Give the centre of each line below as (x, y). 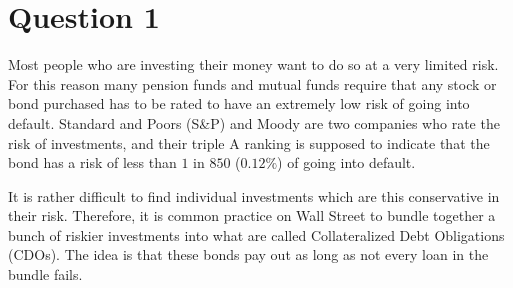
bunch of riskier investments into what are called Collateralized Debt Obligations (256, 234)
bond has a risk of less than (92, 162)
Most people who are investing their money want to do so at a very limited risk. (253, 64)
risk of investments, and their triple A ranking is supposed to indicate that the (249, 142)
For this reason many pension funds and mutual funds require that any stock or (252, 83)
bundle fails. (45, 274)
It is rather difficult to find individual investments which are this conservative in (254, 195)
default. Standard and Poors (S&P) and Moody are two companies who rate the (254, 122)
